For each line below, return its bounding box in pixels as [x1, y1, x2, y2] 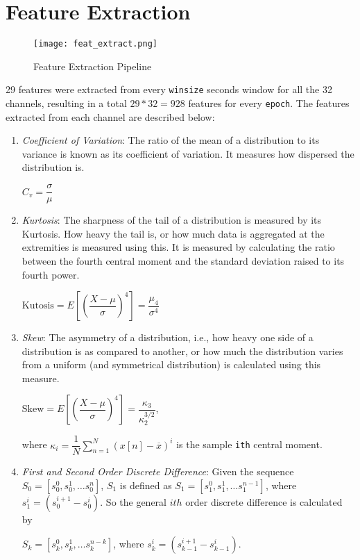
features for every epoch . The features [188, 96, 350, 110]
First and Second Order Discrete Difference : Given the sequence [22, 464, 294, 479]
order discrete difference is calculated [185, 494, 343, 509]
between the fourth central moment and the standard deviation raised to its [22, 253, 345, 267]
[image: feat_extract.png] [33, 39, 157, 49]
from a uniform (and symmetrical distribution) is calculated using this [22, 357, 321, 372]
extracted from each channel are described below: [6, 109, 215, 124]
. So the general [100, 494, 167, 509]
